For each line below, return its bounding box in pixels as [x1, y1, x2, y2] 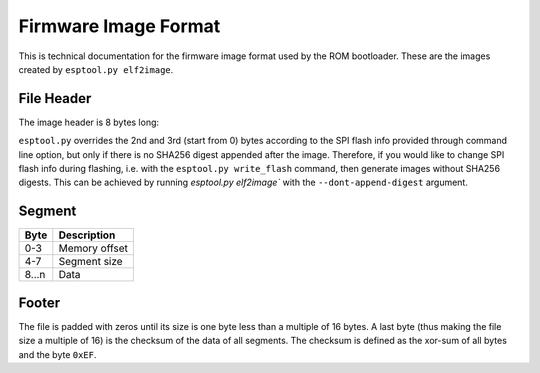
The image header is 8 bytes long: [18, 116, 160, 128]
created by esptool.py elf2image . [18, 63, 174, 75]
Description [58, 228, 116, 242]
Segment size [58, 255, 124, 269]
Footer [18, 294, 61, 311]
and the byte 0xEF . [18, 348, 97, 360]
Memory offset [58, 241, 129, 255]
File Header [18, 90, 92, 107]
